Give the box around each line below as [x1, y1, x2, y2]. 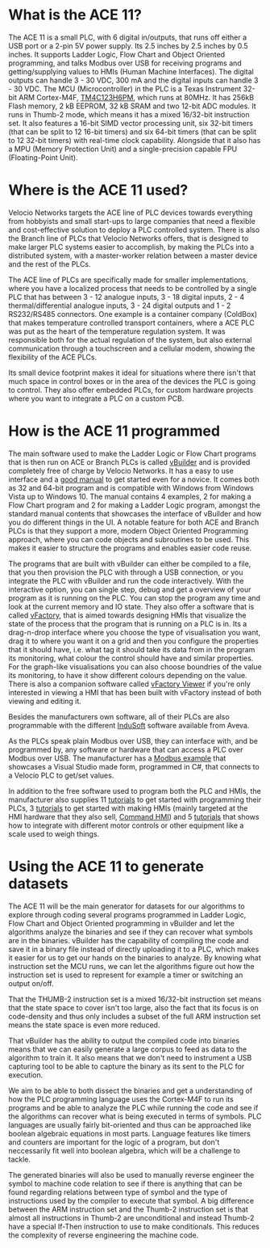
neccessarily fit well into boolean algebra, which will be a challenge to [8, 1145, 240, 1155]
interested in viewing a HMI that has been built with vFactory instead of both [8, 687, 262, 697]
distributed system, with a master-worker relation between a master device [8, 251, 258, 260]
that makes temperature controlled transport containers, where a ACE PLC [8, 318, 255, 327]
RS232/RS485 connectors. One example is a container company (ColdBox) [8, 309, 258, 318]
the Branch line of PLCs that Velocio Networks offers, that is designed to [8, 233, 249, 243]
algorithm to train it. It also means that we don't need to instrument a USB [8, 1052, 252, 1062]
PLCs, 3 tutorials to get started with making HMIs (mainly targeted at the [8, 803, 248, 813]
